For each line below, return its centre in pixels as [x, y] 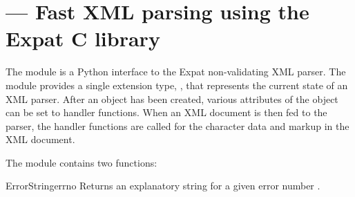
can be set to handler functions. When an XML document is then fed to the [166, 112]
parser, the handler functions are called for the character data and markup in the [177, 125]
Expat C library [83, 38]
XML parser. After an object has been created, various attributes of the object [172, 98]
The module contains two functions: [81, 162]
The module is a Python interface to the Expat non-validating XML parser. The [176, 72]
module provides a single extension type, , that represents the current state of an [177, 85]
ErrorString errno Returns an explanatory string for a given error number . [163, 186]
